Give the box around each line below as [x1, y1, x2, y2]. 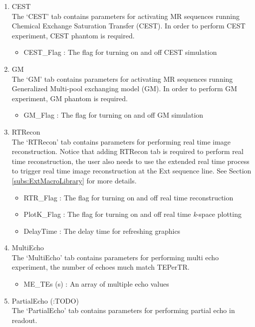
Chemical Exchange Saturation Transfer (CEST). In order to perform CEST [11, 20, 246, 31]
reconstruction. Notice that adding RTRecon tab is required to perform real [11, 146, 244, 157]
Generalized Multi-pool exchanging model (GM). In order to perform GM [11, 83, 238, 94]
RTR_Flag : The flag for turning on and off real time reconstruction [23, 192, 234, 202]
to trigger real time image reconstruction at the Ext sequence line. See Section [11, 165, 252, 176]
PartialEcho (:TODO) [11, 295, 79, 306]
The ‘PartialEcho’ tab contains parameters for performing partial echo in [11, 305, 235, 316]
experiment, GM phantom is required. [11, 93, 128, 103]
